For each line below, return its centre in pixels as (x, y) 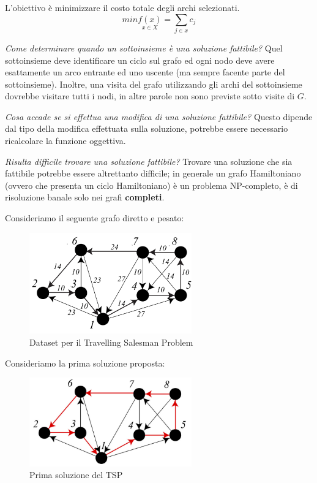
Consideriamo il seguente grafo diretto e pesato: (95, 218)
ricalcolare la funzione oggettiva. (65, 141)
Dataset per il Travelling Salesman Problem (111, 342)
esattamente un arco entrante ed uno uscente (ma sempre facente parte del (145, 72)
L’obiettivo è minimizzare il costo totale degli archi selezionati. (122, 7)
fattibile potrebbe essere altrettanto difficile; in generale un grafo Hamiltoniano (153, 173)
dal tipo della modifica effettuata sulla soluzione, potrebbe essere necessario (147, 128)
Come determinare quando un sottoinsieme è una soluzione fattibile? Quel (144, 48)
